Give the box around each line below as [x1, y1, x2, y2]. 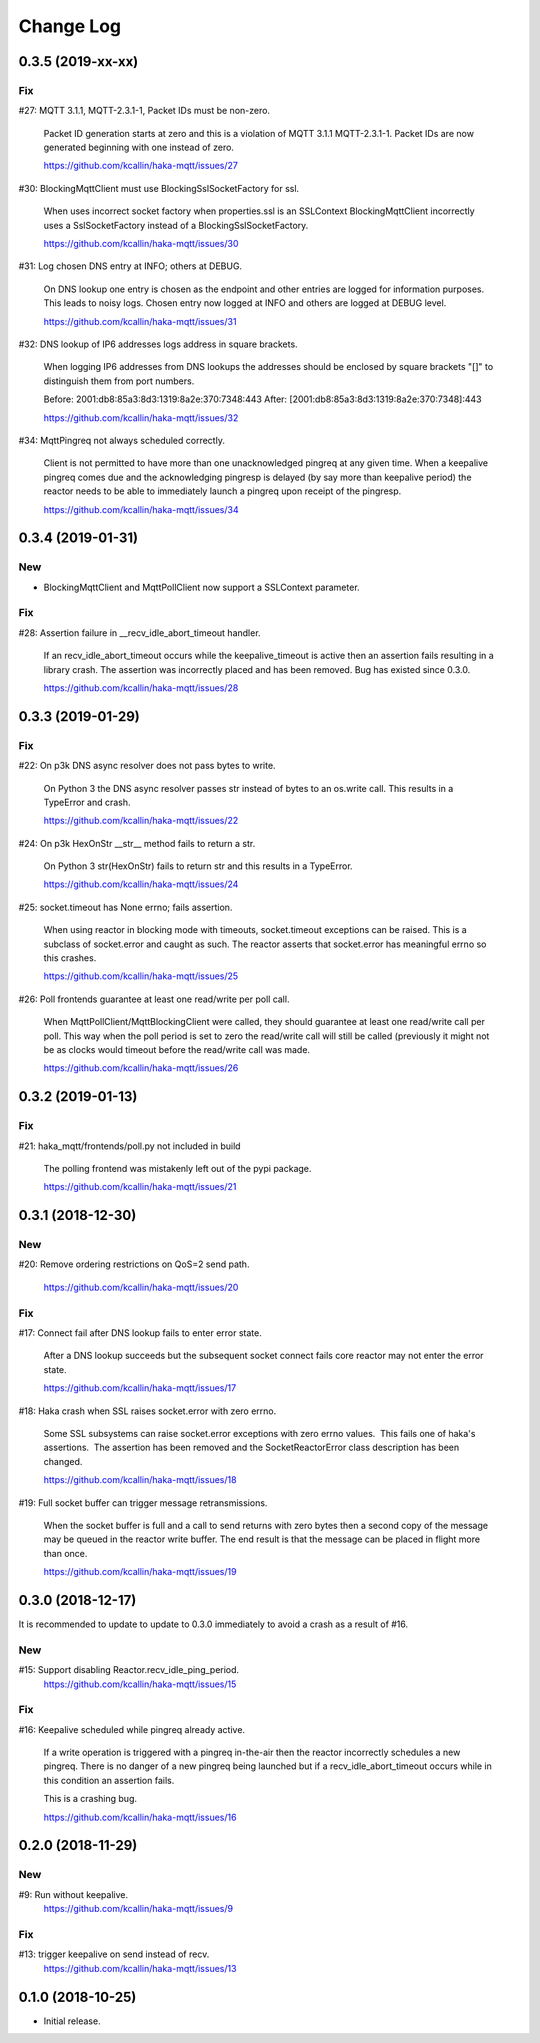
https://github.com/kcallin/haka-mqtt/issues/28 [43, 681, 239, 694]
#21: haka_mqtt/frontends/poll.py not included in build [18, 1140, 241, 1152]
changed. [43, 1455, 83, 1467]
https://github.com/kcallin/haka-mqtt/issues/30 [43, 238, 239, 250]
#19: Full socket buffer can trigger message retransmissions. [18, 1496, 268, 1509]
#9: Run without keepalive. [18, 1888, 129, 1900]
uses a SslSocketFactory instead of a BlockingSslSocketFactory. [43, 219, 309, 231]
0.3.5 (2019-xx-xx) [18, 53, 139, 70]
